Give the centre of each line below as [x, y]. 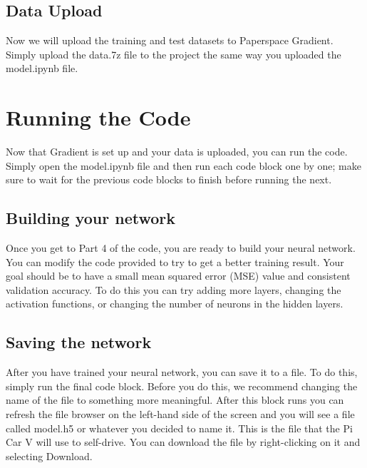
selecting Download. [49, 456]
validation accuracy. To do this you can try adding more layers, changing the [174, 289]
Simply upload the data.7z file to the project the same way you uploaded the [174, 54]
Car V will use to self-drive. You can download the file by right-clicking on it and [183, 442]
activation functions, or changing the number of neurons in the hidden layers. [175, 304]
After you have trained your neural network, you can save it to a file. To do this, [182, 372]
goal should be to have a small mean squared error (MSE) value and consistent [178, 276]
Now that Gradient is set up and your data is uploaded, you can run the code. [177, 152]
